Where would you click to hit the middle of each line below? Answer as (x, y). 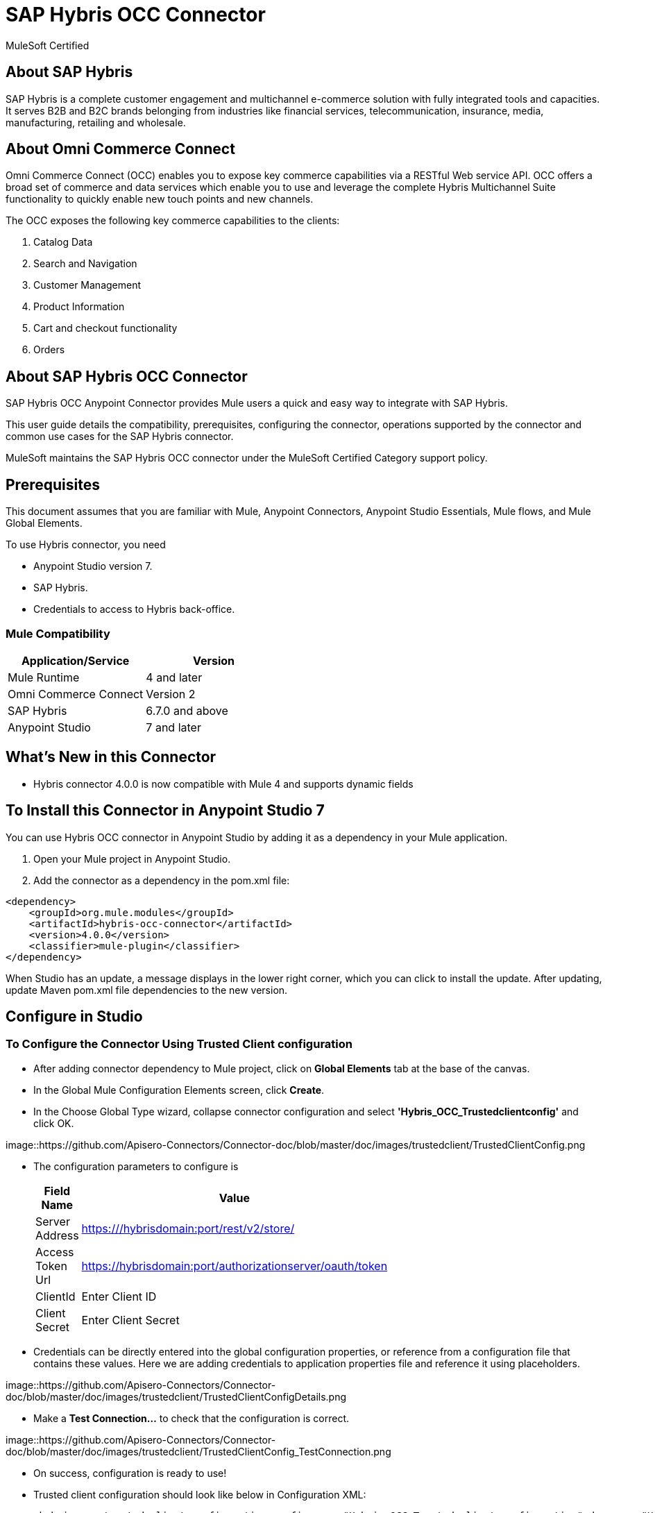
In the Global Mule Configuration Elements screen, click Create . (179, 1090)
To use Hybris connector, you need (86, 545)
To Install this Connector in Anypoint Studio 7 (165, 811)
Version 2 (171, 694)
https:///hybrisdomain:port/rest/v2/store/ (188, 1228)
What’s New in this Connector (111, 757)
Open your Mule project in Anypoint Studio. (132, 859)
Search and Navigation (85, 264)
